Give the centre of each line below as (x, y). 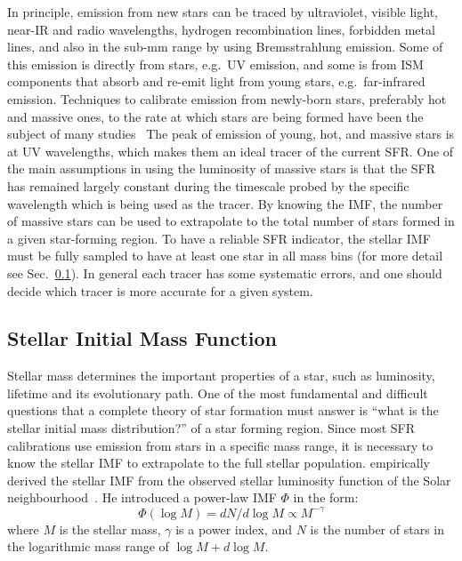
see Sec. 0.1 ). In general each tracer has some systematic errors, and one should (225, 272)
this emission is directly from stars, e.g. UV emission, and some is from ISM (215, 64)
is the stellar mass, (110, 529)
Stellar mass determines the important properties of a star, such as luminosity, (221, 376)
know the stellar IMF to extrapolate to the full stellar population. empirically (219, 463)
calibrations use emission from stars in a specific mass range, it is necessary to (220, 445)
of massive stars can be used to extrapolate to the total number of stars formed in (231, 221)
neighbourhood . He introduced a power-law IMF (142, 497)
